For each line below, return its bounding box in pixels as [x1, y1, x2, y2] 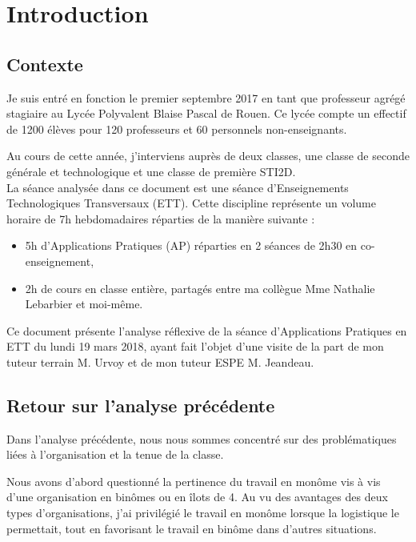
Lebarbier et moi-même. [25, 295, 143, 312]
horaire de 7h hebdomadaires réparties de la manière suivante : [6, 210, 315, 227]
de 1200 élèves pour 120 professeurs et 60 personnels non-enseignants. [6, 120, 347, 137]
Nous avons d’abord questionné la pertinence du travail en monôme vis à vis [6, 472, 381, 489]
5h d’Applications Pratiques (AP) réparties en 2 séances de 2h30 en [25, 237, 358, 254]
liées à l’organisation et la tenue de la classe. [6, 446, 224, 463]
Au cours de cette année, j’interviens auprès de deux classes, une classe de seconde [6, 147, 410, 164]
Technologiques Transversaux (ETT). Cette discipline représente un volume [6, 195, 376, 211]
